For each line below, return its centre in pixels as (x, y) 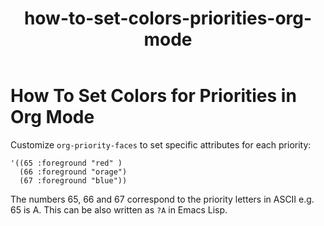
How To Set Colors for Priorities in (153, 96)
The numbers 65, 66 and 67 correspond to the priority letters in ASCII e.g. (162, 199)
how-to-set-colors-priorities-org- (168, 18)
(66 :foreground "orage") (73, 172)
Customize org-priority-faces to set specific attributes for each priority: (161, 144)
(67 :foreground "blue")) (73, 180)
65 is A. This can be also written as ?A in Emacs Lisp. (119, 209)
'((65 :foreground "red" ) (66, 163)
